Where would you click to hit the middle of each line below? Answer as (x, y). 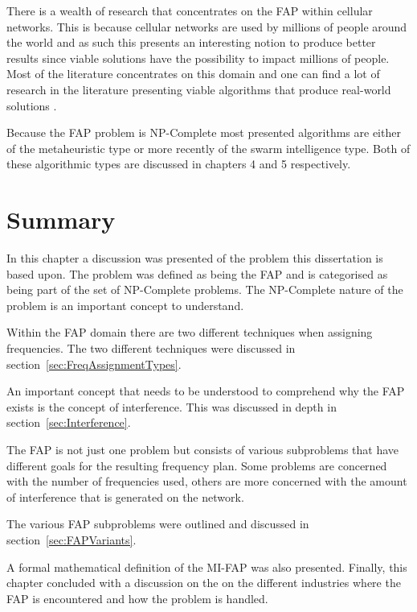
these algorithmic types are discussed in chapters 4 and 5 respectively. (179, 164)
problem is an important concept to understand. (125, 305)
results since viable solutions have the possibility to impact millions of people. (198, 58)
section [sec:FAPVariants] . (72, 539)
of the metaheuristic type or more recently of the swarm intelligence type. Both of (208, 148)
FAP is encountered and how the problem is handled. (137, 598)
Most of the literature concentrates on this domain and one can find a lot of (193, 74)
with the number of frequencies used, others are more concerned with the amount (207, 481)
